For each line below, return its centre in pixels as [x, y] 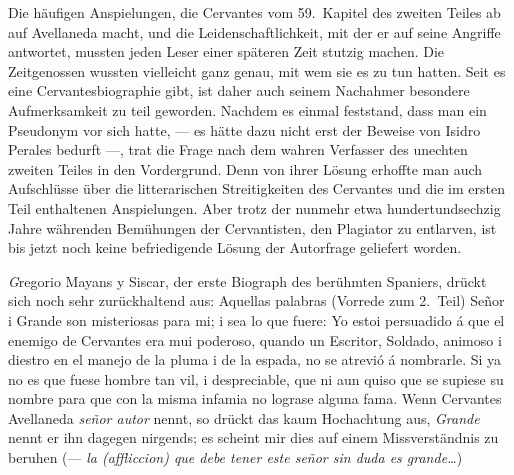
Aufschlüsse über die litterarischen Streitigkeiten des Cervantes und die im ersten [256, 188]
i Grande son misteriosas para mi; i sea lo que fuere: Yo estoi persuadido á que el [256, 319]
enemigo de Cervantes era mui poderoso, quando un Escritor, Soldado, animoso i [255, 339]
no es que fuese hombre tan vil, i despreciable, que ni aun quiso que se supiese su [256, 378]
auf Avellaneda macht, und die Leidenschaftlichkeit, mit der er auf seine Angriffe [254, 31]
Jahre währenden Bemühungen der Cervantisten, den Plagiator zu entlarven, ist [252, 227]
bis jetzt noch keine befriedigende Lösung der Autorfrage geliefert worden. [235, 247]
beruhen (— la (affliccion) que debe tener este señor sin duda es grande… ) [235, 457]
